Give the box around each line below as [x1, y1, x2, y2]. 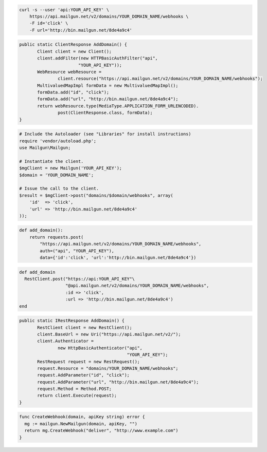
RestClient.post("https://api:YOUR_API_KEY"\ [24, 276, 135, 282]
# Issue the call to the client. [19, 186, 99, 191]
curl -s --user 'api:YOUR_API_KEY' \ [19, 7, 109, 12]
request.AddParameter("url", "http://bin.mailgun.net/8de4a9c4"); [37, 379, 199, 385]
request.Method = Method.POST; [37, 386, 112, 392]
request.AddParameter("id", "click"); [37, 373, 130, 378]
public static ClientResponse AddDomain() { [19, 42, 127, 47]
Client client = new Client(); [37, 49, 112, 54]
